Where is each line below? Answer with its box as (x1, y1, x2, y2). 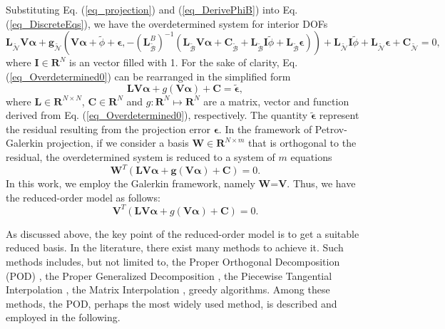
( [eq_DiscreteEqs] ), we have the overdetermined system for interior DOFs (6, 16, 328, 31)
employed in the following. (6, 310, 121, 325)
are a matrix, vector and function (203, 93, 349, 108)
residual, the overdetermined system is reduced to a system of (6, 149, 275, 164)
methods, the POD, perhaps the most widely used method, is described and (6, 296, 337, 310)
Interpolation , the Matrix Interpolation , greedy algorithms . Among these (6, 282, 330, 297)
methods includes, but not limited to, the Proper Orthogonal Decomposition (6, 254, 340, 268)
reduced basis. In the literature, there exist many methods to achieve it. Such (6, 240, 344, 255)
